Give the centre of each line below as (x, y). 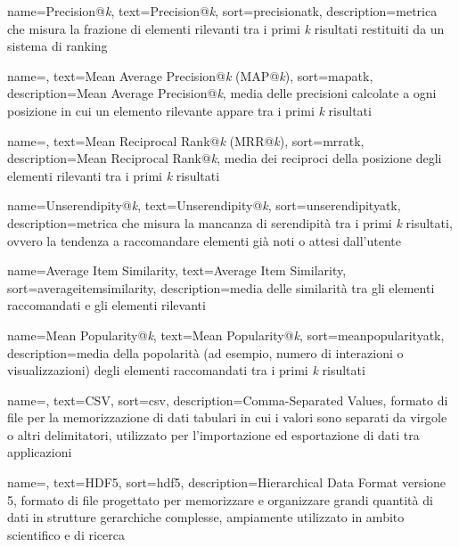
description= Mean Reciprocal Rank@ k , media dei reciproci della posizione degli (225, 158)
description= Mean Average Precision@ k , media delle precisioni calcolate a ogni (222, 93)
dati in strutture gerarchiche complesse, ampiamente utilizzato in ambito (206, 517)
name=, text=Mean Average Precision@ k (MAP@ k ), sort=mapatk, (190, 75)
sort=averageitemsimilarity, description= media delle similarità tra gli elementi (221, 287)
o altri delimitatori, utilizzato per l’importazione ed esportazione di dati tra (213, 434)
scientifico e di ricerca (66, 534)
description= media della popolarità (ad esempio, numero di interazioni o (205, 352)
